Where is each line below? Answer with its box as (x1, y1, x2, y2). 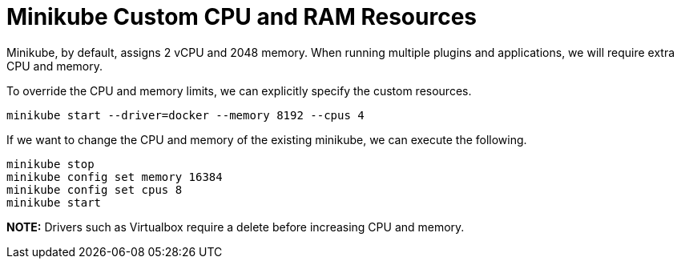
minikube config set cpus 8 (6, 183, 183, 196)
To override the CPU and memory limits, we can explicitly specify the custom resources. (6, 83, 472, 98)
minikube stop (6, 157, 95, 171)
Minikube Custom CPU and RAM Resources (6, 3, 478, 30)
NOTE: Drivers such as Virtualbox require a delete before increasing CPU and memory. (6, 219, 465, 234)
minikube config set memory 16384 (6, 170, 223, 183)
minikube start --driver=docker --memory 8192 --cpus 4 (6, 108, 365, 122)
